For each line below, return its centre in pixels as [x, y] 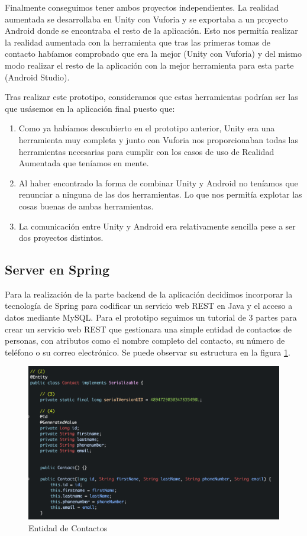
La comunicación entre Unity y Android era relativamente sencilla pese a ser [157, 226]
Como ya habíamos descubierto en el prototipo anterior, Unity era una [147, 128]
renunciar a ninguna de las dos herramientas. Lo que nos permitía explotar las [160, 194]
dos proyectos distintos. [61, 238]
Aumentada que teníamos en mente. [84, 163]
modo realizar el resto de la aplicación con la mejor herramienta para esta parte [149, 65]
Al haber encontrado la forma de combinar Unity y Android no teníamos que [158, 183]
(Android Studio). [37, 77]
